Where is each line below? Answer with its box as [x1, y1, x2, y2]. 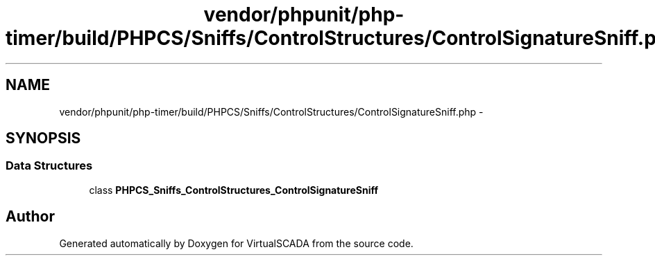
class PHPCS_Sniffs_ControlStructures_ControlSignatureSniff [89, 183, 379, 196]
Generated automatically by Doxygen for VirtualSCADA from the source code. [59, 237, 414, 249]
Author [6, 208, 55, 226]
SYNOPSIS [6, 129, 81, 147]
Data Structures [6, 159, 93, 173]
